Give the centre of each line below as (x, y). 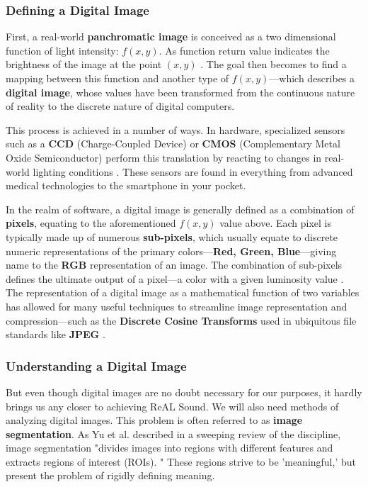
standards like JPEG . (56, 334)
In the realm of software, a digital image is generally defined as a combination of (180, 209)
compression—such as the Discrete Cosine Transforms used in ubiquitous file (181, 320)
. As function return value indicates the (244, 50)
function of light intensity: (62, 50)
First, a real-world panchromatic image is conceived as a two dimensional (171, 37)
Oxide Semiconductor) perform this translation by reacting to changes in (164, 157)
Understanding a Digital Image (96, 365)
